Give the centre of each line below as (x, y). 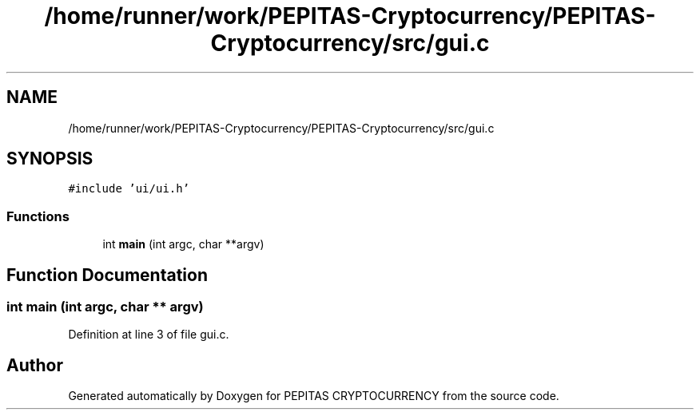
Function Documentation (107, 275)
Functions (38, 216)
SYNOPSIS (50, 159)
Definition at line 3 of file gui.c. (149, 335)
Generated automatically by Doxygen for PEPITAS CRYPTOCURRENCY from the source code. (314, 396)
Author (35, 365)
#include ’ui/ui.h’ (129, 189)
